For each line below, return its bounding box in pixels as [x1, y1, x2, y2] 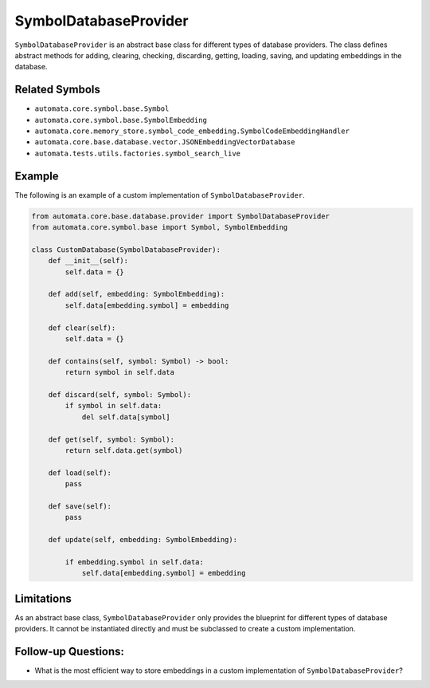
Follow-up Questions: [14, 644, 125, 658]
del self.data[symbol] [81, 412, 170, 422]
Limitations [14, 592, 72, 605]
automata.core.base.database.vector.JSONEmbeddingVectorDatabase [34, 138, 295, 147]
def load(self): [48, 468, 111, 478]
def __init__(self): [48, 256, 129, 265]
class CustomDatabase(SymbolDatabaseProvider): [31, 245, 221, 254]
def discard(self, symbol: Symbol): [48, 390, 191, 399]
